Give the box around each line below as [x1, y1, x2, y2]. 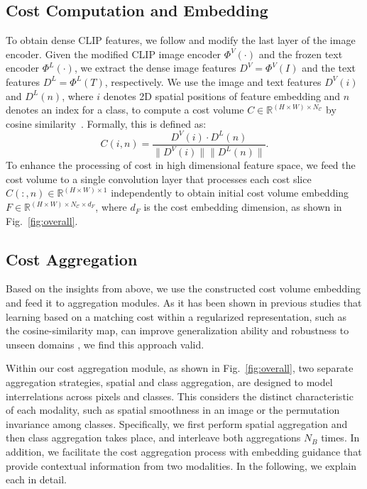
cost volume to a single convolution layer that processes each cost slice [6, 171, 312, 186]
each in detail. [6, 472, 67, 487]
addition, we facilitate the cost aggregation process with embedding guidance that [6, 444, 362, 458]
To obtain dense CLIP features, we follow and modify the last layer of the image [6, 33, 356, 48]
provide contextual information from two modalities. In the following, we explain [6, 458, 357, 473]
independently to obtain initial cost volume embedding [111, 185, 349, 200]
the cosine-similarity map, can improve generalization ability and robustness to [6, 323, 349, 338]
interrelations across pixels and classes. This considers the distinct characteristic [6, 388, 354, 403]
